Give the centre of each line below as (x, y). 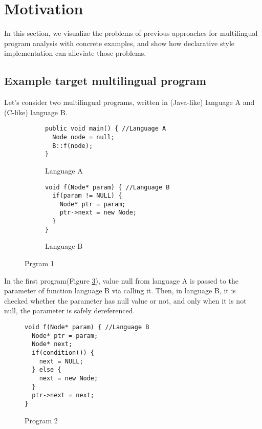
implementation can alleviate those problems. (75, 53)
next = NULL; (61, 361)
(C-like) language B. (36, 112)
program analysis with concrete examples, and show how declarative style (119, 43)
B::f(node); (73, 146)
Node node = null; (84, 137)
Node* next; (52, 344)
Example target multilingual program (105, 81)
